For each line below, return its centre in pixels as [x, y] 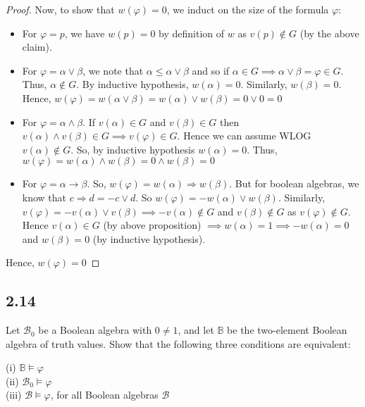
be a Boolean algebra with [95, 330]
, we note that [113, 70]
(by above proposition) [152, 225]
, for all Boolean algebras [104, 395]
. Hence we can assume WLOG [244, 136]
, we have [85, 33]
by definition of [192, 33]
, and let [196, 330]
